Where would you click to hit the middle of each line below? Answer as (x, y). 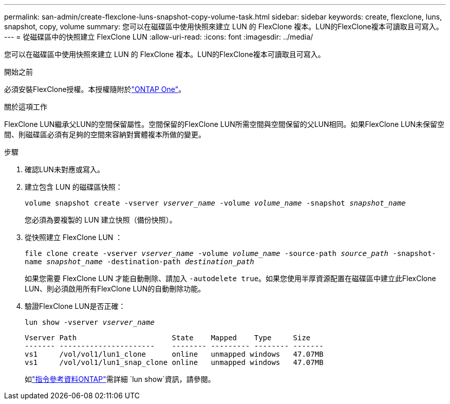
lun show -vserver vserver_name (90, 322)
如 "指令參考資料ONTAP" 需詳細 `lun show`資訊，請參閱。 (120, 379)
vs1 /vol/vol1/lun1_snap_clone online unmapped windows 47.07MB (174, 362)
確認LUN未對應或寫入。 (64, 169)
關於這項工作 (26, 107)
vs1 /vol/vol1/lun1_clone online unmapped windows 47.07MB (174, 354)
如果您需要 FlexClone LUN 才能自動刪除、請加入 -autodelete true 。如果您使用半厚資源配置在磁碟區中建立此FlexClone (230, 278)
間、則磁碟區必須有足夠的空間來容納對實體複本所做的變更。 (105, 134)
